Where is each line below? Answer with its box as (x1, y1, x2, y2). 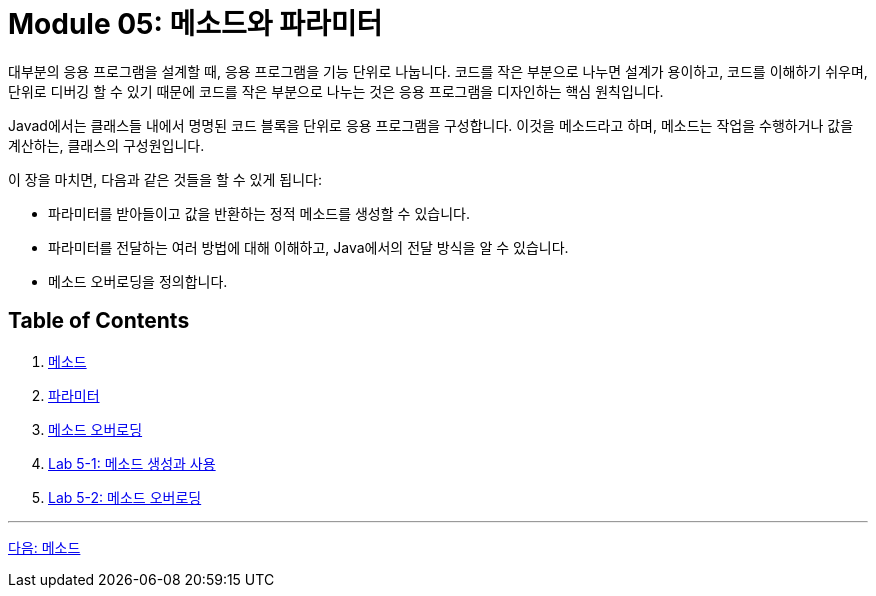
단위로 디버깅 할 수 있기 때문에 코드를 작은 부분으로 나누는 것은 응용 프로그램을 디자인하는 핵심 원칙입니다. (8, 82, 664, 100)
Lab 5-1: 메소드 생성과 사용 (48, 454, 216, 472)
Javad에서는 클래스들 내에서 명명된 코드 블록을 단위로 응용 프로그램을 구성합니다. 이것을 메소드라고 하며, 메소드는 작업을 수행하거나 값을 (8, 116, 854, 134)
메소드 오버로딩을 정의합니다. (48, 272, 228, 290)
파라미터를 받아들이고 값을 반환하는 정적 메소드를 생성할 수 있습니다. (48, 204, 470, 222)
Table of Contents (8, 308, 190, 334)
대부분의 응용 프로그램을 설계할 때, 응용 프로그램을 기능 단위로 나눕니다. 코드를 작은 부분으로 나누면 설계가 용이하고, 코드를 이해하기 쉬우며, (8, 62, 868, 80)
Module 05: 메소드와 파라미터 (8, 7, 383, 41)
